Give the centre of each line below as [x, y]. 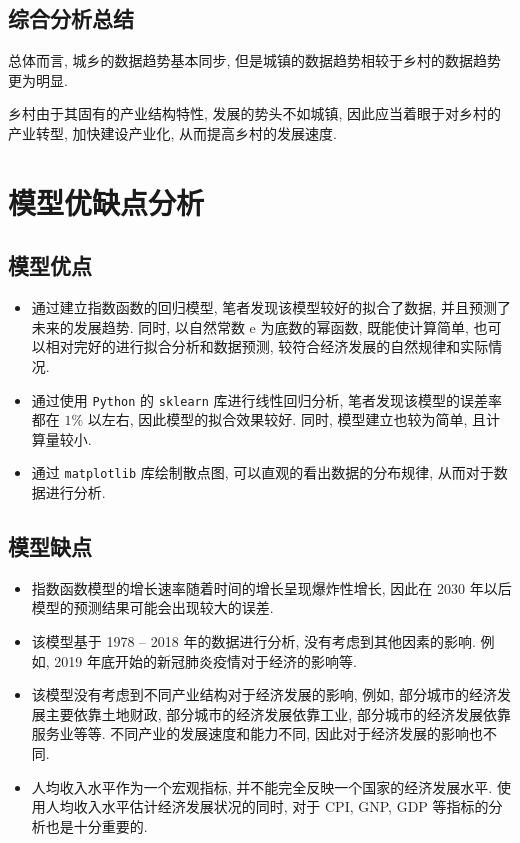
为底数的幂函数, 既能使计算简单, [364, 326]
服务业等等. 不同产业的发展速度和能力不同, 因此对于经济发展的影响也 [257, 733]
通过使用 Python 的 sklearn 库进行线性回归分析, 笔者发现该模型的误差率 [267, 399]
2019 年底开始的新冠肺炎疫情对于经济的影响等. [205, 660]
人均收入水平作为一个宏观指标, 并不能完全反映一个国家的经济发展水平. [262, 786]
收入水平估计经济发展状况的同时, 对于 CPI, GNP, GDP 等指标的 [281, 806]
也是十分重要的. [96, 825]
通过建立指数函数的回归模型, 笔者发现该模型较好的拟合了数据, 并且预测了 [271, 307]
